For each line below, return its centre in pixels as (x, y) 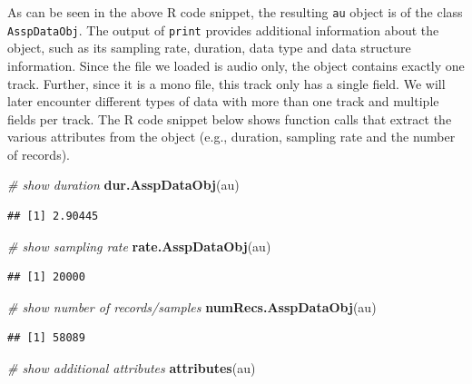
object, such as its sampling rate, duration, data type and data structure (209, 48)
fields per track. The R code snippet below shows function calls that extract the (230, 118)
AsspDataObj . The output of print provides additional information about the (223, 30)
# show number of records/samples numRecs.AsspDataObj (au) (192, 306)
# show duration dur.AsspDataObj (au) (123, 185)
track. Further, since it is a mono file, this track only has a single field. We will (226, 83)
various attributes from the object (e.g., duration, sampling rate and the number (231, 137)
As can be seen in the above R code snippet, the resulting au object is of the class (235, 12)
